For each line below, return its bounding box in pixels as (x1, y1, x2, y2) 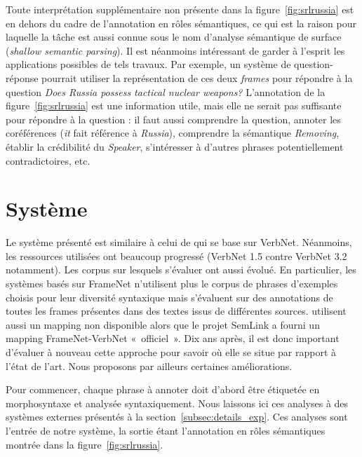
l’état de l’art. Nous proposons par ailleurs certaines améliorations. (6, 358, 293, 373)
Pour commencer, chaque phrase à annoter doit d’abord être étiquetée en (6, 382, 320, 397)
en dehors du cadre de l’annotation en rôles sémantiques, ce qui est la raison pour (6, 15, 356, 30)
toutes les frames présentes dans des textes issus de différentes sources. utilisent (6, 303, 347, 318)
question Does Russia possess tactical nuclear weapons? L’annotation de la (6, 84, 326, 99)
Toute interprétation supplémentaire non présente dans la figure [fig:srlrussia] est (6, 2, 354, 16)
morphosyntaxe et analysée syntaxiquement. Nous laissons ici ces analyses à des (6, 395, 349, 410)
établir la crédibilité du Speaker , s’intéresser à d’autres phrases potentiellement (6, 139, 344, 154)
